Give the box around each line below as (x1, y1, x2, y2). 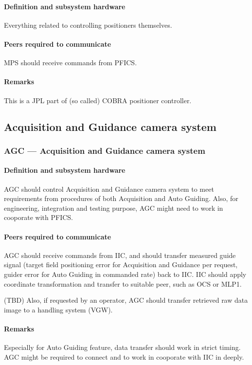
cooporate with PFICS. (4, 212, 73, 222)
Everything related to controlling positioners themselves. (4, 19, 172, 30)
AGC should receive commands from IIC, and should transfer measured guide (4, 250, 236, 260)
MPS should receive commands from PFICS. (4, 57, 137, 68)
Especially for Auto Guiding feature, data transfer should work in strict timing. (4, 342, 241, 352)
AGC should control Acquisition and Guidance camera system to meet (4, 183, 214, 194)
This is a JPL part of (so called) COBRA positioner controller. (4, 95, 192, 105)
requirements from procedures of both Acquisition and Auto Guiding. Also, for (4, 193, 238, 203)
